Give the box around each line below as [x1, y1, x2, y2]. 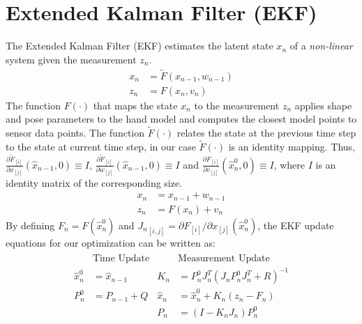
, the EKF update [257, 217, 334, 232]
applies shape [294, 98, 352, 112]
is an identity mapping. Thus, [228, 139, 356, 153]
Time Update [92, 253, 150, 263]
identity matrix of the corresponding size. [6, 175, 183, 190]
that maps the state [93, 98, 178, 112]
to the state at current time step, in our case [6, 139, 196, 153]
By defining [6, 217, 55, 232]
